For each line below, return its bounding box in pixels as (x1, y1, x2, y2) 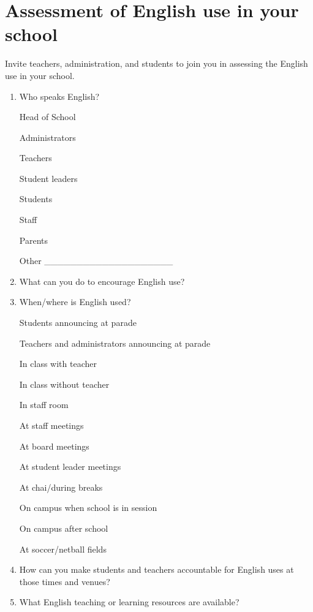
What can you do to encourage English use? (19, 274, 185, 287)
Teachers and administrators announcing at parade (19, 336, 211, 349)
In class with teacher (19, 357, 97, 370)
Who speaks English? (19, 89, 100, 102)
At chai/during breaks (19, 480, 103, 493)
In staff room (19, 398, 69, 411)
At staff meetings (19, 419, 84, 431)
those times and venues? (19, 575, 110, 587)
